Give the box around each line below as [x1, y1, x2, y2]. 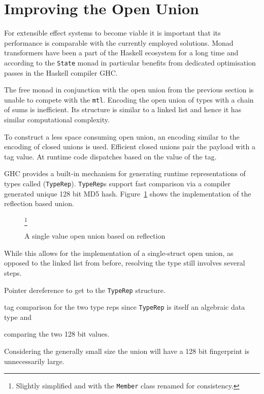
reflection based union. [4, 198, 74, 209]
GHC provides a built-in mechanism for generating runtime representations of [4, 168, 246, 179]
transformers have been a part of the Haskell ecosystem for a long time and [4, 47, 239, 58]
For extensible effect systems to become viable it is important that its [4, 27, 221, 38]
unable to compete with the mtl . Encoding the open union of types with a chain [4, 94, 254, 105]
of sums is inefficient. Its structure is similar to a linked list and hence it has [4, 104, 242, 115]
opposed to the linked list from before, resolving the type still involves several [4, 257, 245, 268]
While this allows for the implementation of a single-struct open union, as [4, 247, 234, 258]
